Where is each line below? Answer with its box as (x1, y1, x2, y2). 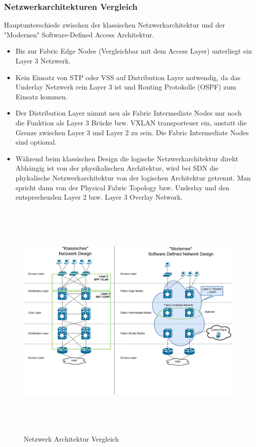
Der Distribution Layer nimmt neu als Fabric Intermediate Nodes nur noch (15, 108, 242, 118)
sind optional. (15, 137, 57, 147)
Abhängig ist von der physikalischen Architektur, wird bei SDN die (15, 163, 219, 173)
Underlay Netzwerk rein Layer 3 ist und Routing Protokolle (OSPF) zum (15, 82, 236, 92)
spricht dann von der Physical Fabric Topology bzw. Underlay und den (15, 182, 229, 192)
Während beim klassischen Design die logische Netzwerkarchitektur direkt (15, 153, 239, 163)
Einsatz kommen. (15, 91, 68, 101)
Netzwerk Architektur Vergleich (24, 433, 119, 444)
